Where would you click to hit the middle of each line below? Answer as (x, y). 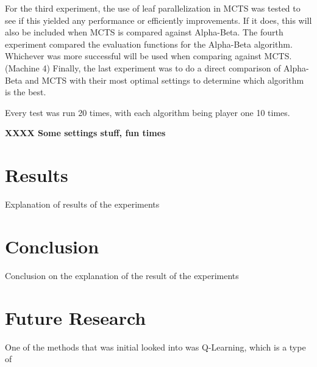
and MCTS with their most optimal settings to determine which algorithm (165, 80)
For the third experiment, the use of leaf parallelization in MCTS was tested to (153, 8)
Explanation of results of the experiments (82, 204)
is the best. (26, 92)
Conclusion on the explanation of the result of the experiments (122, 275)
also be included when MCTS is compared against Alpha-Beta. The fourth (144, 32)
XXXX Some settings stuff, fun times (85, 133)
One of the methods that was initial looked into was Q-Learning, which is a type (155, 347)
